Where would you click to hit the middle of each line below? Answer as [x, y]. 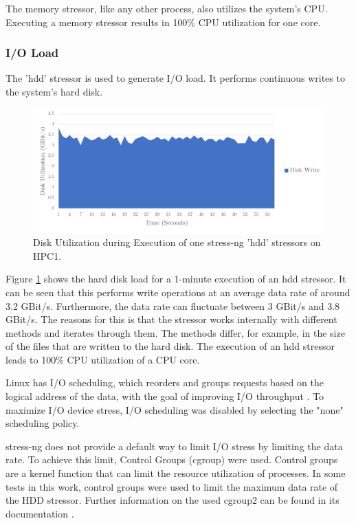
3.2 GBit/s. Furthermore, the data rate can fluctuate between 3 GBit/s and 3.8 [173, 305]
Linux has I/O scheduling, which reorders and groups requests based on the [165, 382]
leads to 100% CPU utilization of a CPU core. [103, 359]
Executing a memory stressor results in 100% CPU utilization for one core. [163, 22]
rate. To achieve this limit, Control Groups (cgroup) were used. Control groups [172, 459]
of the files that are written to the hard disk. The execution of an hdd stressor [170, 346]
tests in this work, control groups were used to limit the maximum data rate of [172, 486]
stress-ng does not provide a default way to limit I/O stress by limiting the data [174, 446]
